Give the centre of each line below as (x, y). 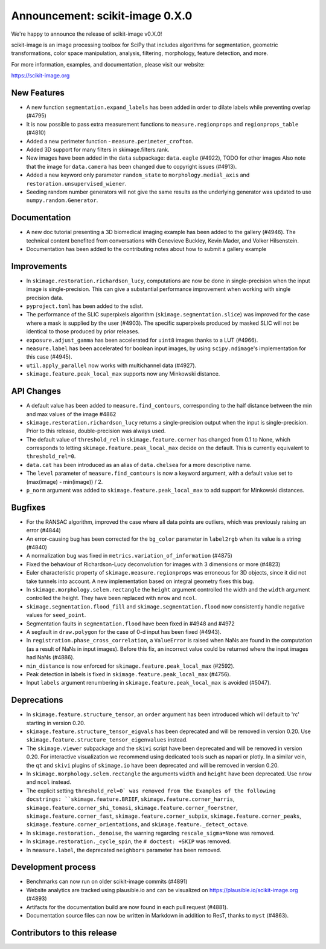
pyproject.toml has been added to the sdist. (85, 306)
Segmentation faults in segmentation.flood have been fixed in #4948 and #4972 (130, 624)
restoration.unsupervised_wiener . (76, 183)
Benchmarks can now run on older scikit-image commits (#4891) (107, 882)
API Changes (36, 391)
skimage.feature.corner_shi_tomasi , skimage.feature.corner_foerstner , (132, 807)
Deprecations (37, 700)
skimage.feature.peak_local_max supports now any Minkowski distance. (123, 374)
